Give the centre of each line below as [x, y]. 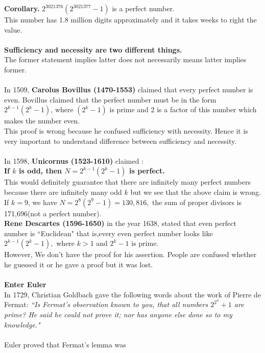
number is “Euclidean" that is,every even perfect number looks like [109, 233]
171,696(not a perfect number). [53, 213]
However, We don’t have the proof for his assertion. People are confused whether [130, 254]
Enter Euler [25, 284]
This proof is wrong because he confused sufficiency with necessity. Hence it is [126, 130]
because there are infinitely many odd [63, 192]
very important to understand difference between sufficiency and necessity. [121, 141]
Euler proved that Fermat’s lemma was [65, 344]
